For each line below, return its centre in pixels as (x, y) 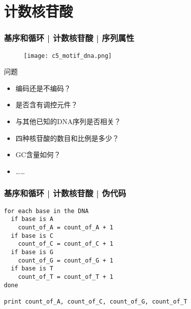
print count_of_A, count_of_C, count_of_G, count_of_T (96, 301)
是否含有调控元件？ (47, 105)
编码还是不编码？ (43, 88)
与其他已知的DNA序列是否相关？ (68, 121)
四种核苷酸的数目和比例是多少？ (67, 138)
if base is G (32, 252)
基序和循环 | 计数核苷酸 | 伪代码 (65, 193)
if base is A (32, 219)
